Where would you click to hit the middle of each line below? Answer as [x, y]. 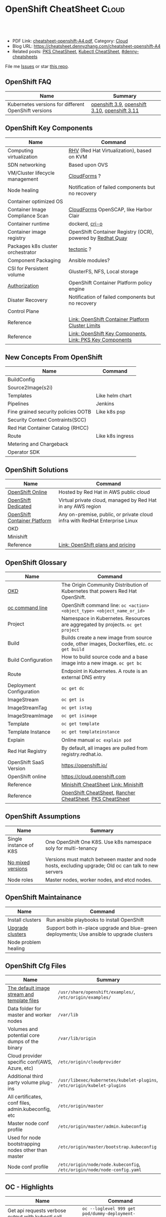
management [23, 179]
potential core [24, 1035]
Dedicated [20, 506]
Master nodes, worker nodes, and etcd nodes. [99, 879]
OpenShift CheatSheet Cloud [65, 9]
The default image [29, 988]
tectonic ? [80, 249]
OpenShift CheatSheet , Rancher [99, 793]
